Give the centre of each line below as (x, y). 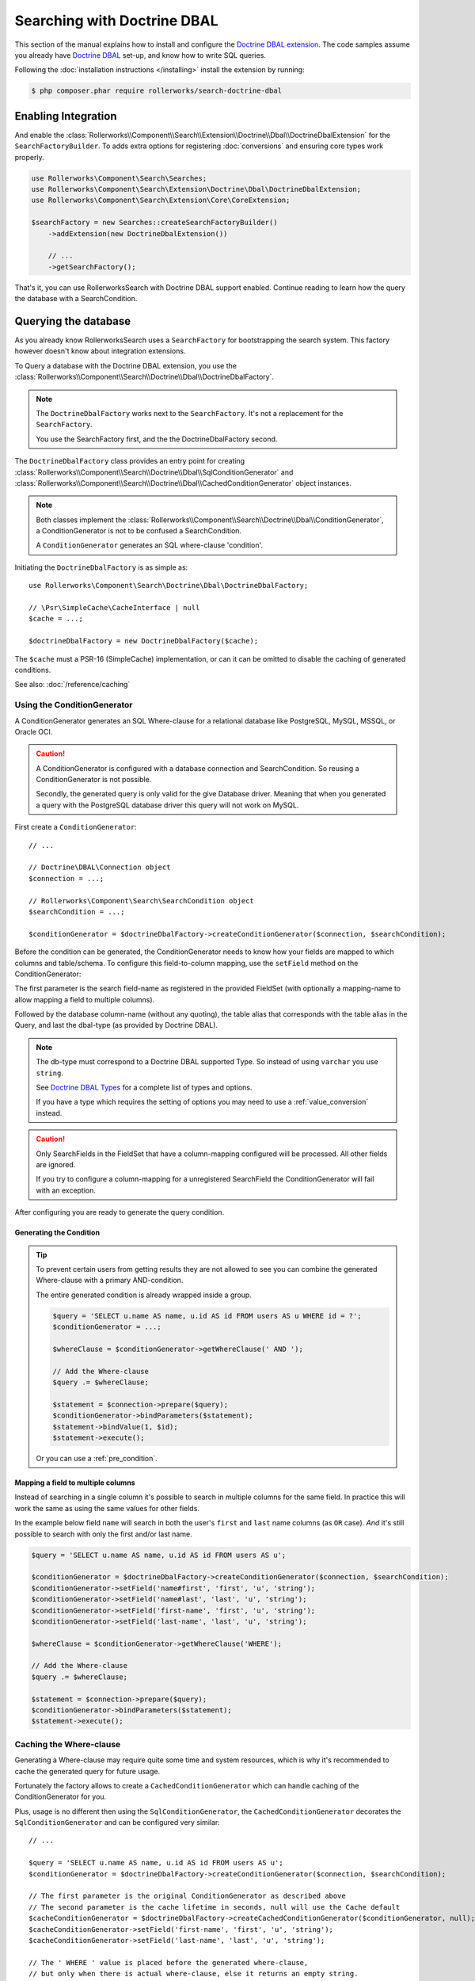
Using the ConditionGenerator (74, 705)
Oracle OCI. (34, 731)
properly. (29, 157)
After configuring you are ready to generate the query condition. (120, 1212)
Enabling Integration (66, 116)
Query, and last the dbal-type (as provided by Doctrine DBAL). (116, 1025)
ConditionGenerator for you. (61, 1797)
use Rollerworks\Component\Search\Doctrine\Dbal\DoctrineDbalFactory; (169, 586)
